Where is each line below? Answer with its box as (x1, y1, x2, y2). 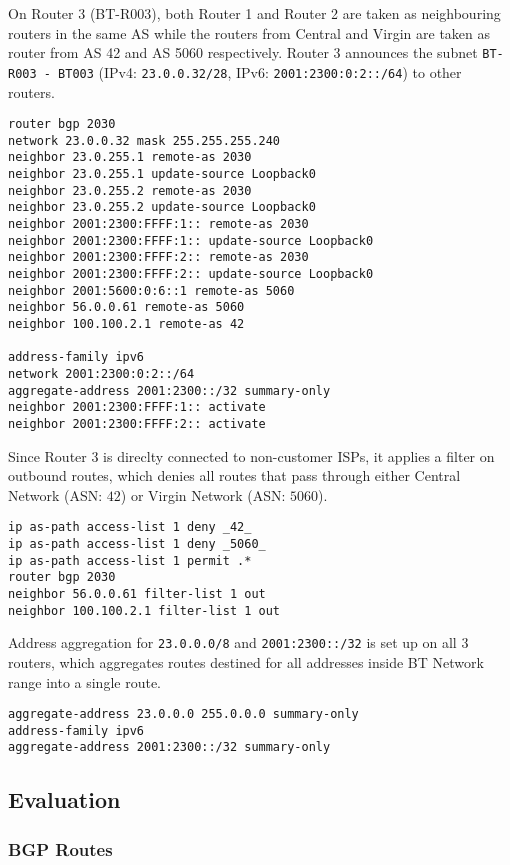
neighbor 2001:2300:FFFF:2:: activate (8, 416, 266, 431)
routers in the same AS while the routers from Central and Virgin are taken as (8, 22, 491, 43)
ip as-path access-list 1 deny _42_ (8, 520, 252, 535)
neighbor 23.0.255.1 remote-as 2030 (8, 150, 252, 165)
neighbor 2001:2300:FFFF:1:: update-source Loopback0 (8, 233, 374, 248)
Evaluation (8, 784, 121, 815)
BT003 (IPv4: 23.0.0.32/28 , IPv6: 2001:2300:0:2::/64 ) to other (58, 61, 462, 82)
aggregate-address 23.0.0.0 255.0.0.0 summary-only (8, 707, 359, 722)
